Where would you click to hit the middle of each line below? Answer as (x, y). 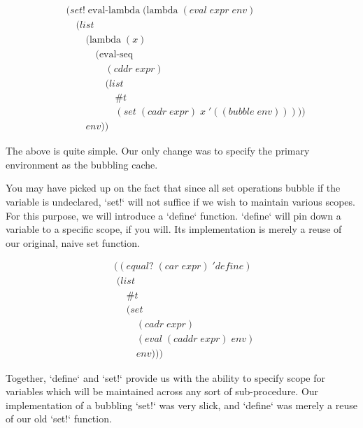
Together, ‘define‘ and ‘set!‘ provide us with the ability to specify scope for (166, 377)
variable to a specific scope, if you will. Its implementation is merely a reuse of (174, 229)
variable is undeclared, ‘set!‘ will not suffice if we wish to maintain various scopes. (180, 202)
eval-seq (116, 55)
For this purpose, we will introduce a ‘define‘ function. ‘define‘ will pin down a (173, 215)
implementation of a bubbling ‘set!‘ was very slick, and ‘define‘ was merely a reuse (181, 405)
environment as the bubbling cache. (82, 164)
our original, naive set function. (73, 242)
